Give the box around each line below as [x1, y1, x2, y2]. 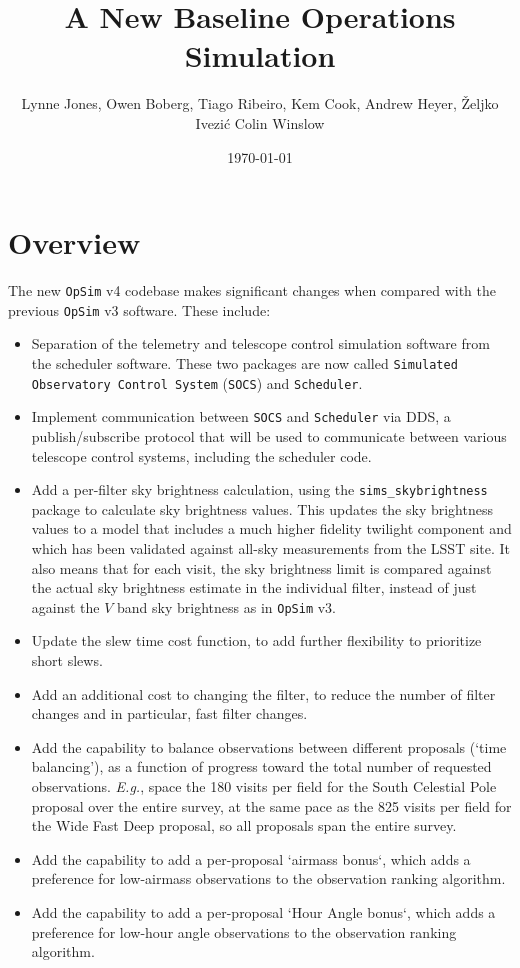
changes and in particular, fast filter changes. [31, 703, 308, 724]
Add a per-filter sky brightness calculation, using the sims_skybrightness [31, 479, 488, 500]
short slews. [31, 649, 103, 670]
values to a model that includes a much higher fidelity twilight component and [31, 518, 512, 539]
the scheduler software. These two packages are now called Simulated [31, 352, 458, 373]
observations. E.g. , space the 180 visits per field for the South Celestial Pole [31, 775, 497, 796]
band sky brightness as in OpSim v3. [117, 596, 336, 617]
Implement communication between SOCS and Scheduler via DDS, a [31, 406, 451, 427]
